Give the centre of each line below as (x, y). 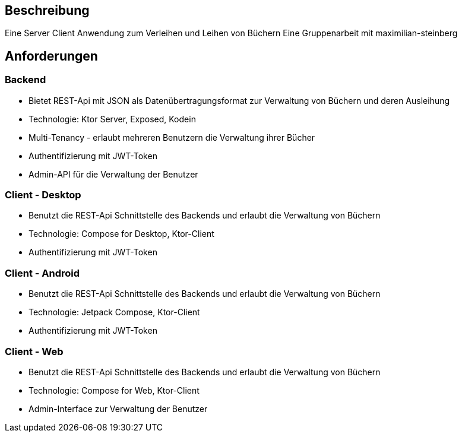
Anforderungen (51, 56)
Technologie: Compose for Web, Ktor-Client (114, 390)
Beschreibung (47, 10)
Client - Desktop (43, 195)
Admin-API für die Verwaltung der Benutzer (113, 174)
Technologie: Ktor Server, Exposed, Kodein (112, 119)
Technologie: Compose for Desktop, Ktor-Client (121, 234)
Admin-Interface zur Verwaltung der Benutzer (118, 408)
